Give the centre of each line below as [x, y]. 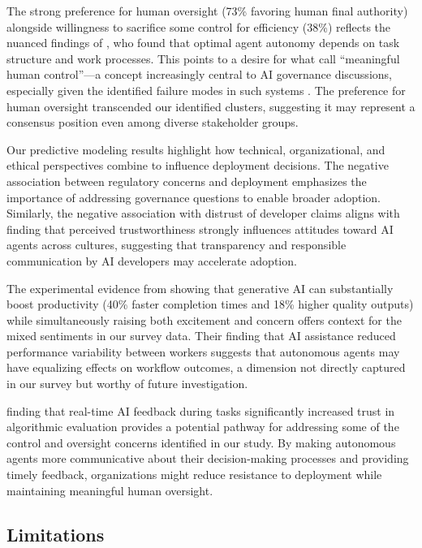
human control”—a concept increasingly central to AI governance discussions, [199, 74]
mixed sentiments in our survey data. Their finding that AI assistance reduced [201, 336]
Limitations [56, 534]
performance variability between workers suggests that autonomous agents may [203, 351]
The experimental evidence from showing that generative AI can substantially [200, 288]
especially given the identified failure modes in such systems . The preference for [206, 90]
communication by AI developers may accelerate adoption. [152, 260]
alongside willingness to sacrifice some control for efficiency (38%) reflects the [199, 26]
